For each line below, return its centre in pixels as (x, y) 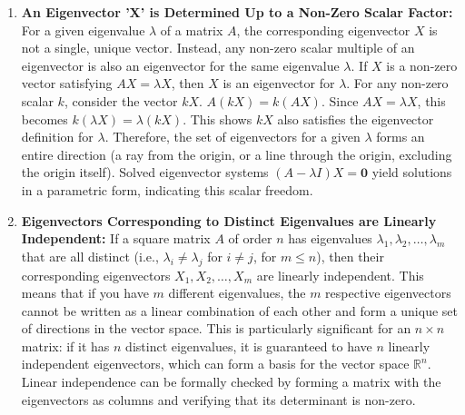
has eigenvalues (330, 238)
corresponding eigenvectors (96, 275)
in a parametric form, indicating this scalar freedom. (167, 189)
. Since (340, 100)
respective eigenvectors (388, 293)
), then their (350, 256)
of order (250, 238)
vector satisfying (67, 83)
